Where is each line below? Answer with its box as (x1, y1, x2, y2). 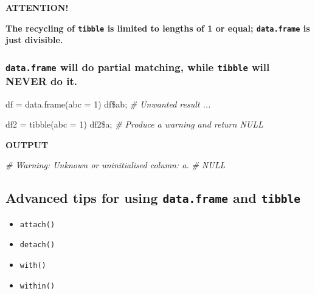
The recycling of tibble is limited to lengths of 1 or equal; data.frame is (5, 21, 310, 34)
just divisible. (5, 33, 63, 46)
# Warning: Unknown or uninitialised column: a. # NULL (5, 159, 226, 171)
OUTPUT (5, 138, 49, 151)
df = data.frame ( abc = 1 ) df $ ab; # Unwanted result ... (5, 97, 211, 110)
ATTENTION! (5, 1, 69, 13)
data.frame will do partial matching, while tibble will (5, 59, 270, 74)
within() (19, 281, 55, 290)
